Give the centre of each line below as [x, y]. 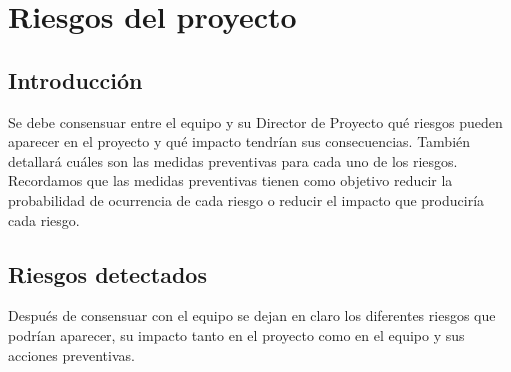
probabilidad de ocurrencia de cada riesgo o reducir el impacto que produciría [246, 199]
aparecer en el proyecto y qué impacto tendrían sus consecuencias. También [239, 141]
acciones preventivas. [71, 354]
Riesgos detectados [107, 273]
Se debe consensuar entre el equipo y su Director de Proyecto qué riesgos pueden [255, 121]
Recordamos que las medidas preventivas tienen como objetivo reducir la [230, 180]
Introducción [75, 79]
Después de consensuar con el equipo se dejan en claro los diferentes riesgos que [252, 315]
